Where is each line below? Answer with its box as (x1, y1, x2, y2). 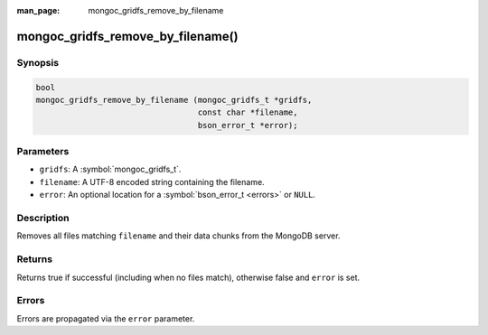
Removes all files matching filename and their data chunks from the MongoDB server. (16, 230, 341, 241)
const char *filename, (197, 107, 298, 117)
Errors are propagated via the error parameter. (16, 312, 195, 324)
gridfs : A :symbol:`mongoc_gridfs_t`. (39, 163, 182, 175)
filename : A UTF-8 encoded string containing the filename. (39, 176, 266, 187)
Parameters (16, 145, 70, 158)
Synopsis (16, 56, 59, 69)
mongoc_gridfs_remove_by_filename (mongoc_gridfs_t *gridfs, (35, 95, 313, 105)
